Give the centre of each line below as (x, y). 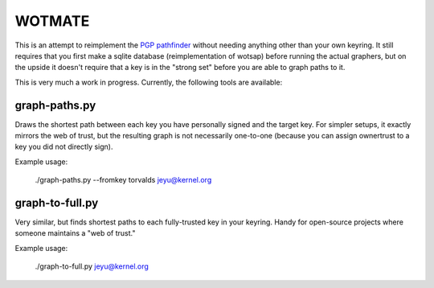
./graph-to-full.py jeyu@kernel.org (92, 266)
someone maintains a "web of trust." (75, 233)
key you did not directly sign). (64, 147)
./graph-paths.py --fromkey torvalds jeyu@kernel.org (123, 180)
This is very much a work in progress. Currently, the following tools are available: (149, 82)
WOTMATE (52, 21)
